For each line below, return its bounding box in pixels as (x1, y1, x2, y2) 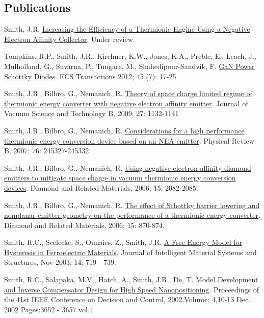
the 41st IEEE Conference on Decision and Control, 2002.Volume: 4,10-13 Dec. (4, 294, 251, 305)
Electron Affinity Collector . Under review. (4, 33, 135, 44)
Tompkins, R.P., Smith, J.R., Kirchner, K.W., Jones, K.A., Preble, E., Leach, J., (4, 51, 256, 61)
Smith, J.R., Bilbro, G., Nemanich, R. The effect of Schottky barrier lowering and (4, 199, 260, 210)
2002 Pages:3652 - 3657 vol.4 (4, 304, 93, 314)
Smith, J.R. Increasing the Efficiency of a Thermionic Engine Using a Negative (4, 24, 250, 34)
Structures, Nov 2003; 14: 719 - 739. (4, 257, 116, 267)
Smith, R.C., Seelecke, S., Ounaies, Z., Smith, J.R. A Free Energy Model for (4, 237, 243, 247)
